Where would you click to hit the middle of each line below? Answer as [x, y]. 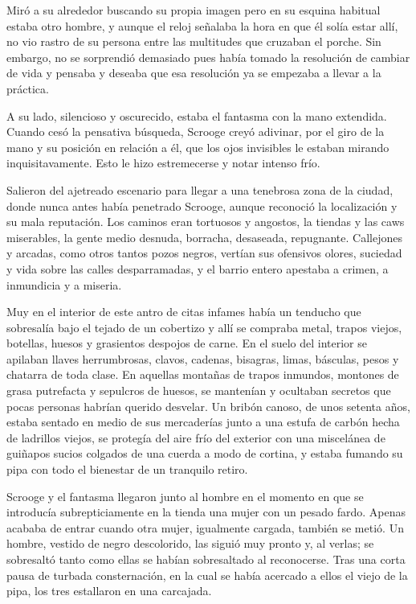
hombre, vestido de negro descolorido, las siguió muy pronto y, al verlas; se [190, 543]
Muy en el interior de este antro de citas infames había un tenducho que [184, 312]
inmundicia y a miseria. [64, 284]
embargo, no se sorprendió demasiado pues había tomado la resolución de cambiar [208, 57]
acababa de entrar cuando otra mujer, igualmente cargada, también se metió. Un [205, 527]
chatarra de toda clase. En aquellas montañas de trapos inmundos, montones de [203, 374]
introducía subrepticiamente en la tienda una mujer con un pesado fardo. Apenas [206, 512]
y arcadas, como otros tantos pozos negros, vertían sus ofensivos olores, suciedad [204, 253]
